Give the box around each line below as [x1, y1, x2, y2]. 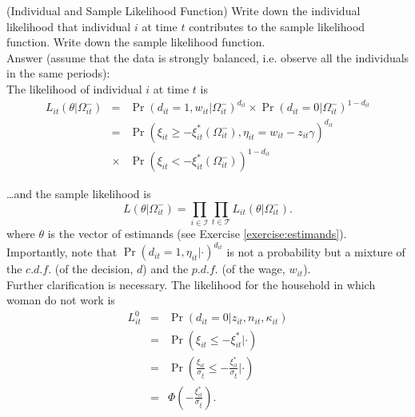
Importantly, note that [6, 243, 118, 260]
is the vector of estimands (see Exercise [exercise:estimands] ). [47, 225, 347, 242]
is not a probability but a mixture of [226, 243, 405, 260]
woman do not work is [6, 292, 115, 308]
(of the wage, [221, 260, 285, 277]
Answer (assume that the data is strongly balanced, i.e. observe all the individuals [6, 49, 409, 66]
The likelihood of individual [6, 80, 142, 97]
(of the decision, [54, 260, 134, 277]
